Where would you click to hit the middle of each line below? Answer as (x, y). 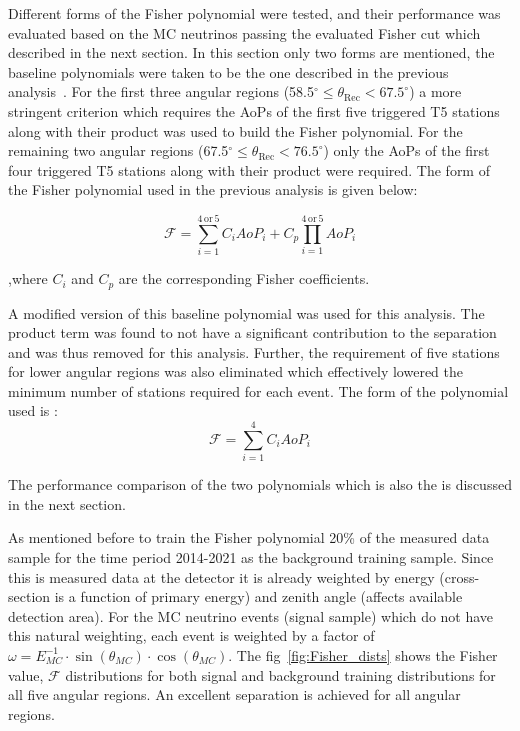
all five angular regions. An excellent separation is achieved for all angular (234, 694)
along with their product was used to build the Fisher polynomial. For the (235, 130)
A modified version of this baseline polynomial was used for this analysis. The (246, 312)
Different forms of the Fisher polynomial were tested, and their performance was (254, 13)
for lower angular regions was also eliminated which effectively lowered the (235, 371)
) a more (435, 91)
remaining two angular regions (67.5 (118, 150)
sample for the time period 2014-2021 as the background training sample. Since (251, 556)
